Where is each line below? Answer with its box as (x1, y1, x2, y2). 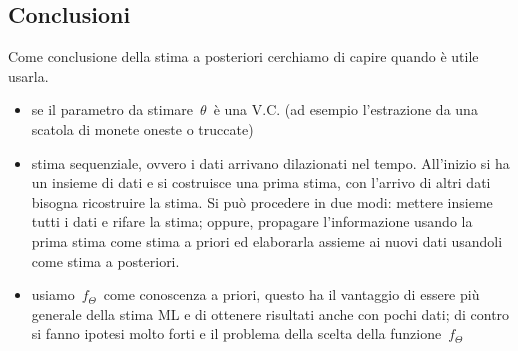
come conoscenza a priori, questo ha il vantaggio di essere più (103, 284, 480, 305)
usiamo (31, 284, 75, 305)
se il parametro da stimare (31, 99, 194, 120)
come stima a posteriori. (31, 250, 180, 271)
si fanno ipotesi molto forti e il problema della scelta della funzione (31, 323, 442, 344)
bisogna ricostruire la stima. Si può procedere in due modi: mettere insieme (31, 191, 493, 212)
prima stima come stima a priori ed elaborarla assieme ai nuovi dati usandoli (31, 230, 503, 251)
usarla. (8, 65, 49, 86)
